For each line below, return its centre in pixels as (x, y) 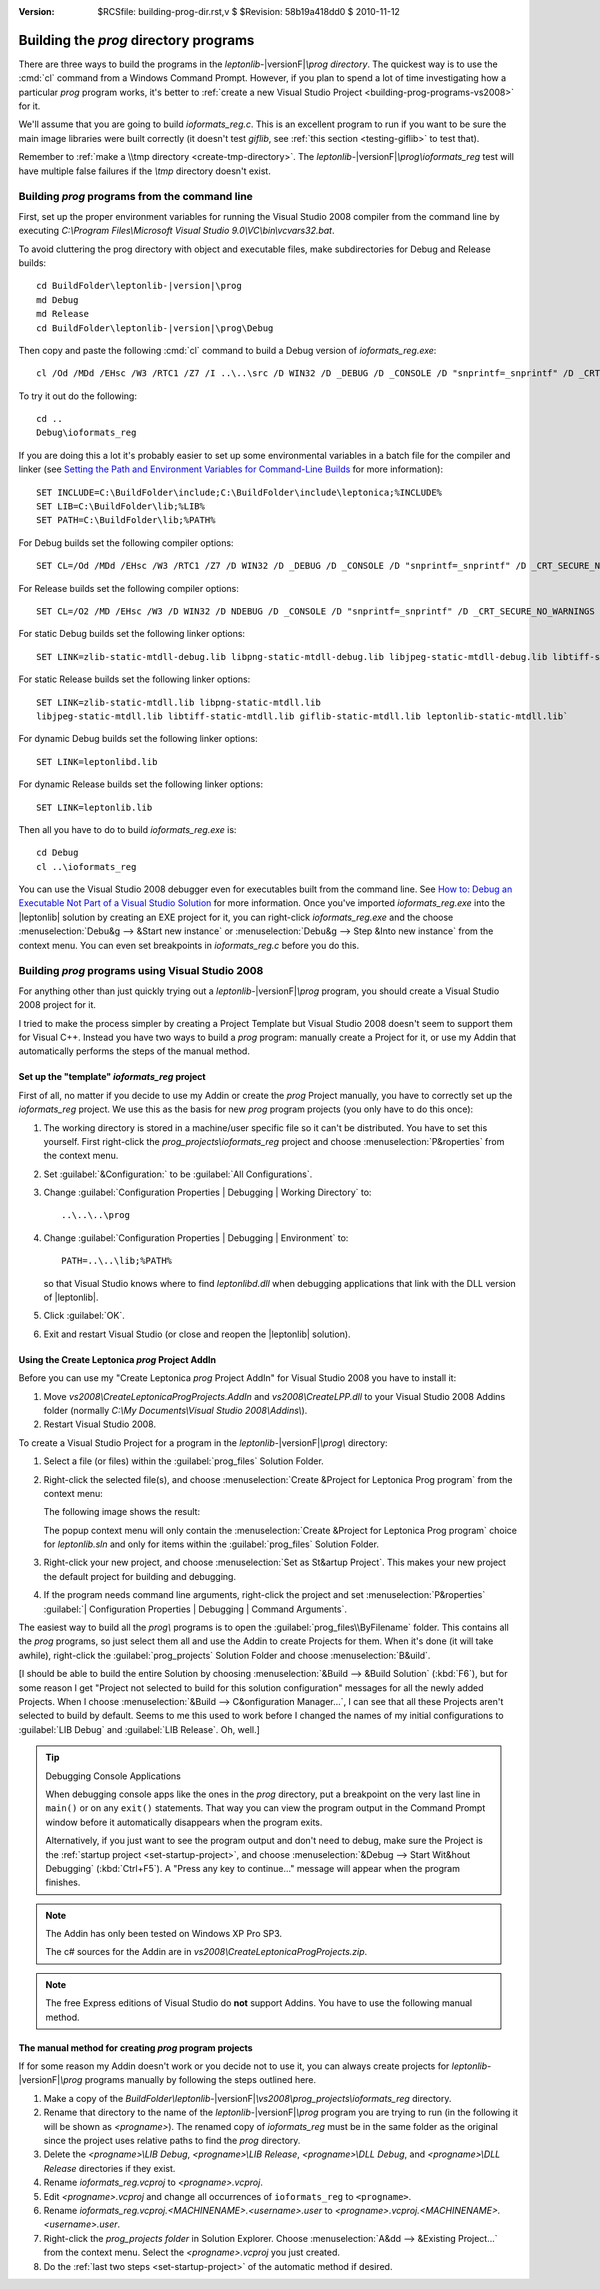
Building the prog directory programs (136, 40)
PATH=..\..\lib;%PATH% (117, 1261)
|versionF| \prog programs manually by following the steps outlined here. (167, 2080)
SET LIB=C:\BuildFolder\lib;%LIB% (120, 506)
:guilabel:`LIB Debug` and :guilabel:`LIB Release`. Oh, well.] (139, 1729)
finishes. (63, 1882)
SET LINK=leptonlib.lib (94, 807)
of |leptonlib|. (71, 1297)
